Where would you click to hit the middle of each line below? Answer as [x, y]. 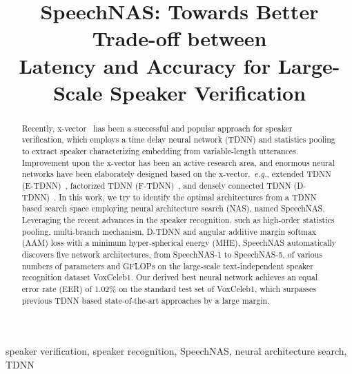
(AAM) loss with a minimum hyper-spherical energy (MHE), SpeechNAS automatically [179, 243]
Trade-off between [179, 38]
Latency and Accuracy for [145, 65]
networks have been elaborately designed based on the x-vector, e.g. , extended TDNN [176, 174]
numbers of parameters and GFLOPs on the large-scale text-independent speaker [167, 266]
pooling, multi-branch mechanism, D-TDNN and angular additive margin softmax [169, 231]
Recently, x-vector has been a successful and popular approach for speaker [157, 128]
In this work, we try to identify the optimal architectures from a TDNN [188, 197]
